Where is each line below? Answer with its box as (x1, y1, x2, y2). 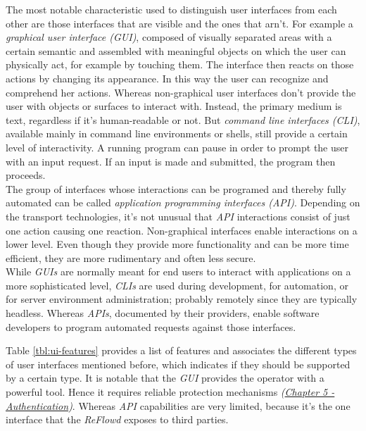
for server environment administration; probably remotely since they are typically (6, 292, 358, 306)
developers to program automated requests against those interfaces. (6, 319, 296, 334)
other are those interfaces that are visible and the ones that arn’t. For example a (6, 15, 353, 30)
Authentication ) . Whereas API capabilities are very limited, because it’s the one (6, 398, 351, 413)
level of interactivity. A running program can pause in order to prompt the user (6, 139, 349, 154)
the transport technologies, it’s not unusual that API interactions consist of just (6, 208, 351, 223)
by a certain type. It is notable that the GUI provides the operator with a (6, 370, 324, 385)
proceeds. (6, 168, 46, 182)
